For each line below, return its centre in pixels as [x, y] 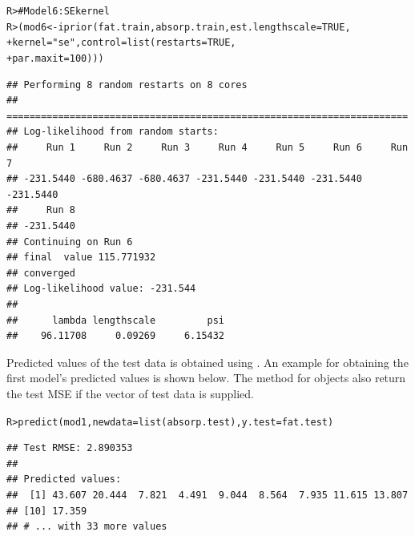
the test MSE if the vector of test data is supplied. [130, 393]
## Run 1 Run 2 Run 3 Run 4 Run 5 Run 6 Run [207, 147]
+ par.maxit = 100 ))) [55, 58]
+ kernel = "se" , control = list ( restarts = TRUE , [121, 43]
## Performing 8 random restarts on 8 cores [127, 85]
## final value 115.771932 [81, 258]
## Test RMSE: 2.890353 [70, 448]
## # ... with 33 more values [87, 527]
